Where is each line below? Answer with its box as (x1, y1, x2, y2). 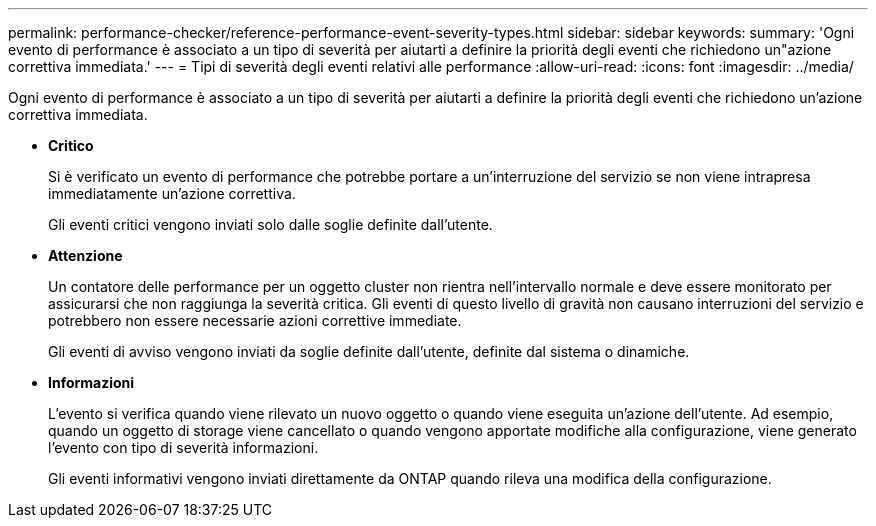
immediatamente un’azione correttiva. (48, 185, 296, 202)
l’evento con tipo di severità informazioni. (48, 439, 319, 456)
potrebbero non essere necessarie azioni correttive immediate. (48, 312, 462, 329)
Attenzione (48, 247, 123, 264)
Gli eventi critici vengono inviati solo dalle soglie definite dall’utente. (48, 216, 493, 233)
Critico (48, 137, 94, 154)
